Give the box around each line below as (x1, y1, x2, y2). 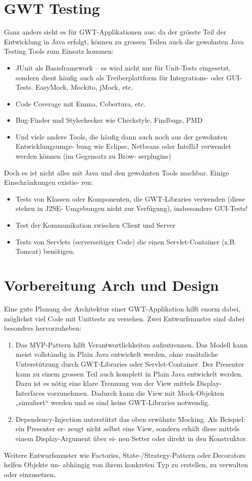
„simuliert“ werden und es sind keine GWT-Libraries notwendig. (15, 397, 210, 408)
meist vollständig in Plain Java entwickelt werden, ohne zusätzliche (15, 349, 218, 359)
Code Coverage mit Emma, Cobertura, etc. (15, 98, 146, 108)
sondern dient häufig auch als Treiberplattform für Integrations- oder (15, 72, 224, 82)
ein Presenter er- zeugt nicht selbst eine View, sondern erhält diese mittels (15, 423, 240, 434)
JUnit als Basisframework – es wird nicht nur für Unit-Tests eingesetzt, (15, 62, 231, 72)
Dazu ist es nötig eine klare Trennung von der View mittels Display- (15, 378, 222, 388)
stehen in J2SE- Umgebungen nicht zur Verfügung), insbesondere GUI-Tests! (15, 203, 248, 213)
